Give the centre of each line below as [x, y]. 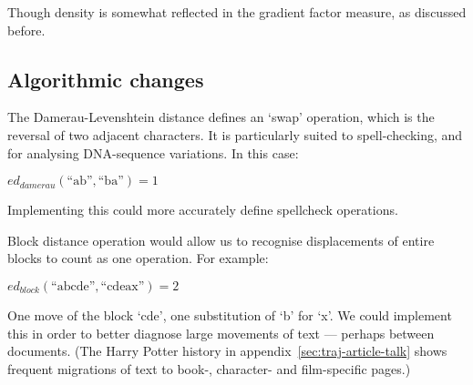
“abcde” [73, 286]
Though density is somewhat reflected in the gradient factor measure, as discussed [237, 12]
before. [26, 30]
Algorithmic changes [106, 79]
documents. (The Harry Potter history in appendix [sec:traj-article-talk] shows [227, 351]
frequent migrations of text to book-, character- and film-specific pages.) [209, 368]
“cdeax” [123, 286]
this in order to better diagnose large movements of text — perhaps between [221, 333]
